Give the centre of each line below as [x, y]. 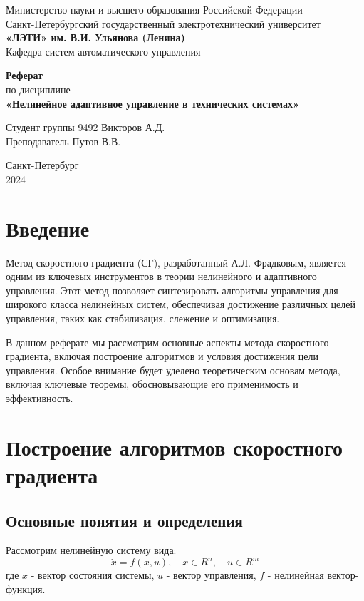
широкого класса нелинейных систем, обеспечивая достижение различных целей [181, 304]
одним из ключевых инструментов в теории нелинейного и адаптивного [161, 276]
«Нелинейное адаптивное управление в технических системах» [152, 103]
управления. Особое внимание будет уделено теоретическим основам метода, [173, 370]
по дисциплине [38, 89]
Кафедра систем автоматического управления [103, 51]
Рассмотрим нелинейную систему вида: [91, 550]
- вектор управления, [211, 575]
